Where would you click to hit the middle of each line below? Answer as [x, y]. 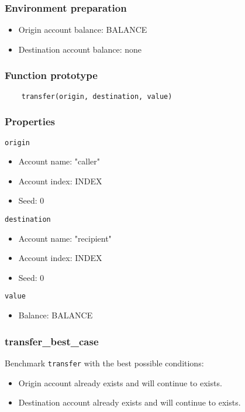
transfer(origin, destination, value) [97, 96]
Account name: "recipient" [65, 238]
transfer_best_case [52, 341]
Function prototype [51, 75]
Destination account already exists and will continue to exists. [130, 402]
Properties [30, 121]
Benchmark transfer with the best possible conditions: [104, 363]
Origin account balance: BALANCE [83, 30]
